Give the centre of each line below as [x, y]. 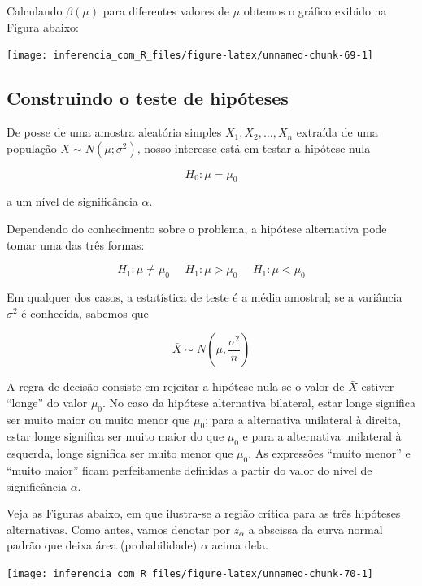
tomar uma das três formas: [76, 244]
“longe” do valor [47, 402]
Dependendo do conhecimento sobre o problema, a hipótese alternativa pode [197, 229]
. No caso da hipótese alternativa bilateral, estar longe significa [259, 402]
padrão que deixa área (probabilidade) [102, 545]
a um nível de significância [72, 201]
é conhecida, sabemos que [85, 313]
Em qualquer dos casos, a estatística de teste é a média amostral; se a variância [204, 297]
